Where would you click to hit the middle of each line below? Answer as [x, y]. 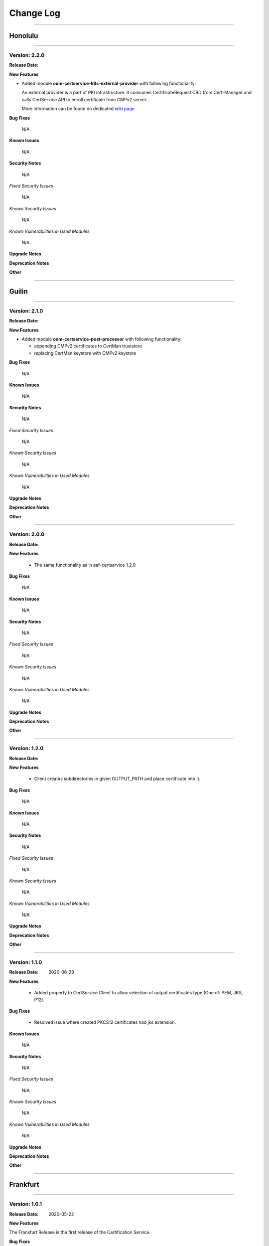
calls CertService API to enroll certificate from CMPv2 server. [85, 99]
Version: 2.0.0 [27, 534]
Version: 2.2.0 [27, 55]
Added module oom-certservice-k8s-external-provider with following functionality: [109, 83]
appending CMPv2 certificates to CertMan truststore [88, 346]
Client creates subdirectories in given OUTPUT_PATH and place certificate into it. [117, 779]
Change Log [35, 13]
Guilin [18, 291]
